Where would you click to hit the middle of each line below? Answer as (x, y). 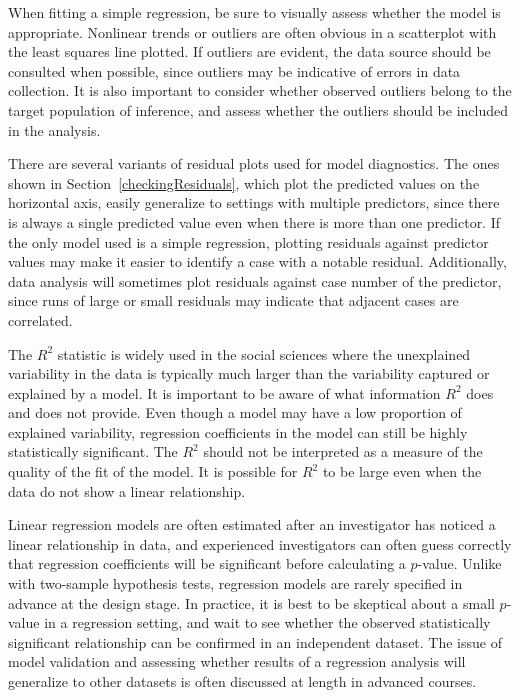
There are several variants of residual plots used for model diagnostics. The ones (254, 163)
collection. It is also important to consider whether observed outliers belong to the (260, 90)
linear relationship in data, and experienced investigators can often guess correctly (260, 543)
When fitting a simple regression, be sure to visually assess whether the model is (254, 12)
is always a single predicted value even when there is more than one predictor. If (254, 221)
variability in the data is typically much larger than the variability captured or (249, 373)
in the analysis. (54, 129)
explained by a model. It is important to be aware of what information (224, 392)
